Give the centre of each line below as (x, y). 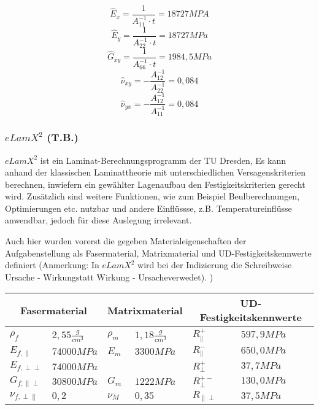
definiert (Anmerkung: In (52, 265)
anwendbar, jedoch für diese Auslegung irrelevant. (98, 220)
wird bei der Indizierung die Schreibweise (215, 265)
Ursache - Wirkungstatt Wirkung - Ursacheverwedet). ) (109, 277)
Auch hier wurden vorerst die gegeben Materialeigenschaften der (126, 241)
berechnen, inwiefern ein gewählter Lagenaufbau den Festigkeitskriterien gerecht (155, 184)
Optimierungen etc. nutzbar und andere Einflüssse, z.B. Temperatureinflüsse (148, 208)
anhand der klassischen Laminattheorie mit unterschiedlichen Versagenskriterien (156, 172)
